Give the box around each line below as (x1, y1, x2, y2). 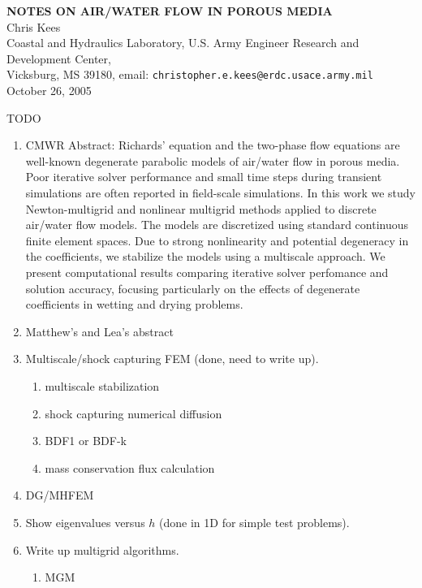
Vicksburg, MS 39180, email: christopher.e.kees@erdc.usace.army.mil (6, 66, 373, 83)
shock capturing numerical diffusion (45, 404, 222, 422)
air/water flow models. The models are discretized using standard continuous (25, 216, 408, 233)
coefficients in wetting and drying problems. (25, 296, 243, 313)
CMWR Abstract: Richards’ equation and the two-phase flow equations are (25, 136, 400, 153)
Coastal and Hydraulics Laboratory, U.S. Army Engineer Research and (6, 34, 360, 51)
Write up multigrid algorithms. (25, 541, 179, 558)
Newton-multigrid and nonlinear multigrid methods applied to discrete (25, 200, 377, 217)
